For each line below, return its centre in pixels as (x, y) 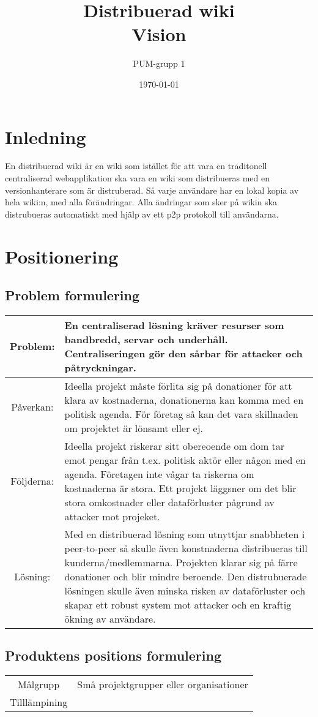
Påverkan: (32, 407)
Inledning (46, 136)
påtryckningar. (100, 367)
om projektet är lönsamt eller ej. (134, 428)
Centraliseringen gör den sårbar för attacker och (183, 353)
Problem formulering (72, 295)
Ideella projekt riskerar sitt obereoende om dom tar (175, 446)
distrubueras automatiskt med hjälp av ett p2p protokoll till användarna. (142, 214)
